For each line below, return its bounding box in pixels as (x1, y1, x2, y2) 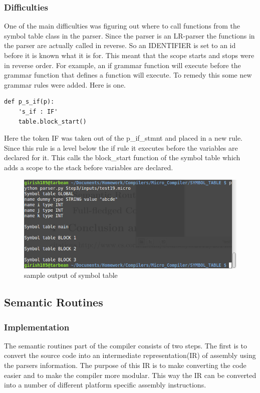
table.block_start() (18, 118, 87, 125)
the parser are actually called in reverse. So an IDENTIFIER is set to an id (4, 40, 236, 51)
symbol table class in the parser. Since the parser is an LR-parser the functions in (4, 30, 255, 41)
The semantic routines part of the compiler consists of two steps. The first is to (4, 340, 247, 350)
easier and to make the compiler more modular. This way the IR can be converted (4, 369, 256, 380)
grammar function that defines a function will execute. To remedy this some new (4, 70, 252, 80)
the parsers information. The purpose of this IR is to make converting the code (4, 360, 246, 370)
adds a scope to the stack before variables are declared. (4, 162, 173, 172)
